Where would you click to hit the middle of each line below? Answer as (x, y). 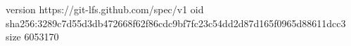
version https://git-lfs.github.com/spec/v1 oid (105, 9)
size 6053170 (32, 37)
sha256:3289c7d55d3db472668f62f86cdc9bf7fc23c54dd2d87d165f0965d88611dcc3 (176, 23)
